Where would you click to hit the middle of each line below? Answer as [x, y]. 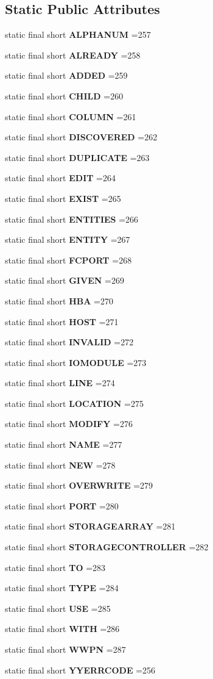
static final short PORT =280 [62, 505]
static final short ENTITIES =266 [72, 219]
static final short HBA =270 [59, 300]
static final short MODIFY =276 [69, 424]
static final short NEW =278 [60, 465]
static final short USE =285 [58, 608]
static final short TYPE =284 [62, 588]
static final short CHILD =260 [64, 95]
